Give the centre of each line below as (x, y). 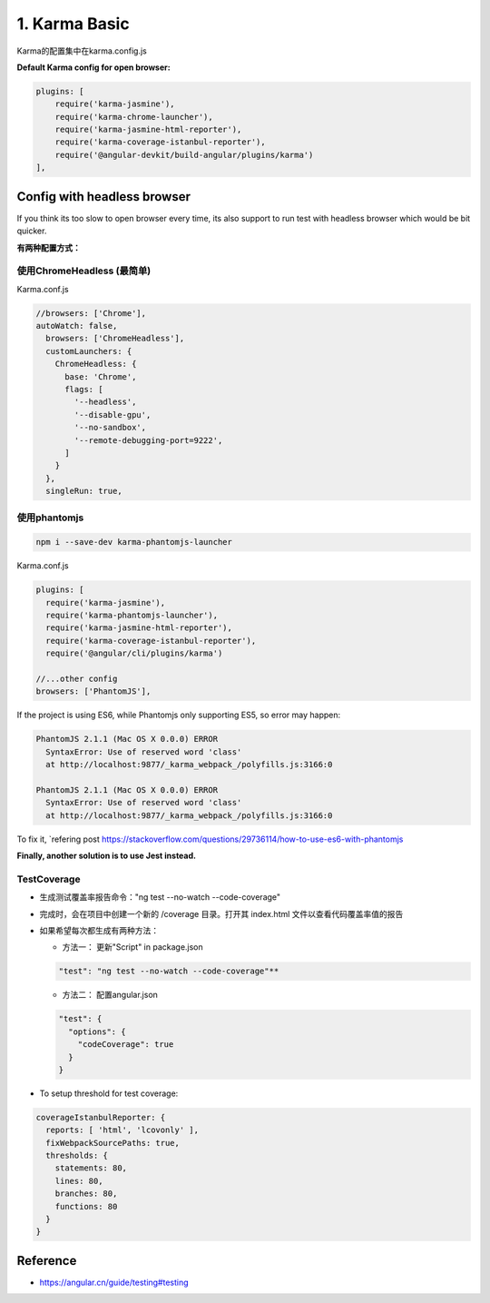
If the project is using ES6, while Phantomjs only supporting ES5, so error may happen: (179, 715)
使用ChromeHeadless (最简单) (84, 271)
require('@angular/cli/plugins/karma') (134, 653)
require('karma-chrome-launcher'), (134, 117)
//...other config (77, 678)
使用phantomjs (50, 518)
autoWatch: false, (77, 326)
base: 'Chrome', (101, 376)
